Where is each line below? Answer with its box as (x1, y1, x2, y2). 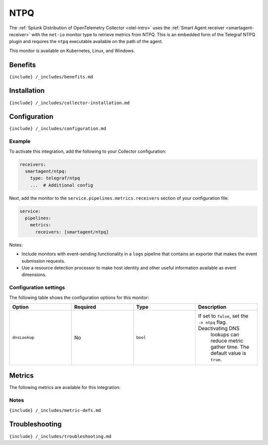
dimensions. (21, 272, 47, 278)
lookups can (210, 331, 239, 338)
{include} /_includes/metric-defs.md (9, 407, 101, 413)
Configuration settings (9, 284, 66, 291)
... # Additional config (30, 182, 93, 188)
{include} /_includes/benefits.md (9, 74, 93, 79)
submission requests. (21, 258, 66, 264)
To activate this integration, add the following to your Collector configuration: (9, 148, 166, 154)
